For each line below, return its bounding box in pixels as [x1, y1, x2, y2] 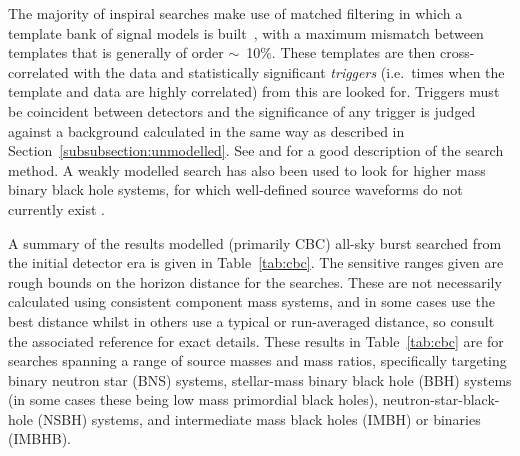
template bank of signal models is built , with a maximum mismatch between [8, 22, 484, 43]
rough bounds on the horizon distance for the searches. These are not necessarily [8, 271, 502, 292]
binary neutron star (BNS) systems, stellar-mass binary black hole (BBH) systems [8, 369, 512, 390]
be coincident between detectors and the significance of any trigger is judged [8, 100, 476, 121]
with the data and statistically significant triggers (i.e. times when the [73, 61, 505, 82]
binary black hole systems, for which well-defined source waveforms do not [8, 179, 463, 200]
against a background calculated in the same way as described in [8, 120, 405, 141]
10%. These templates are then [246, 42, 436, 63]
